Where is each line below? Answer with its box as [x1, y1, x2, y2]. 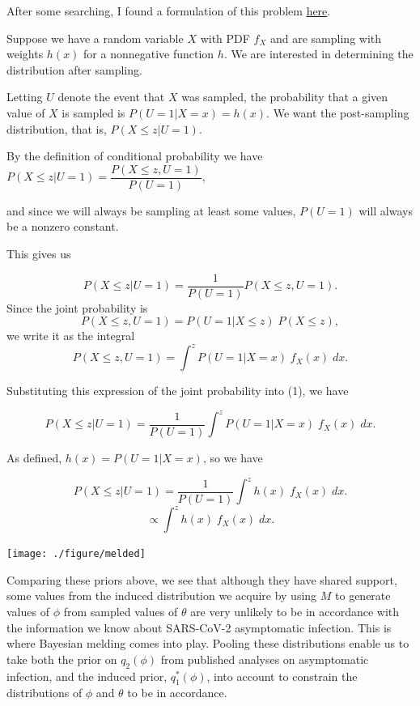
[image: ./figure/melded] [6, 548, 146, 560]
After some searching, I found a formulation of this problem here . [6, 2, 331, 19]
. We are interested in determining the [223, 45, 414, 62]
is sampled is [62, 104, 125, 121]
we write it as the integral [6, 327, 135, 344]
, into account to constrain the [206, 667, 358, 684]
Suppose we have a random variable [6, 29, 184, 46]
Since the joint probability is [6, 299, 148, 316]
